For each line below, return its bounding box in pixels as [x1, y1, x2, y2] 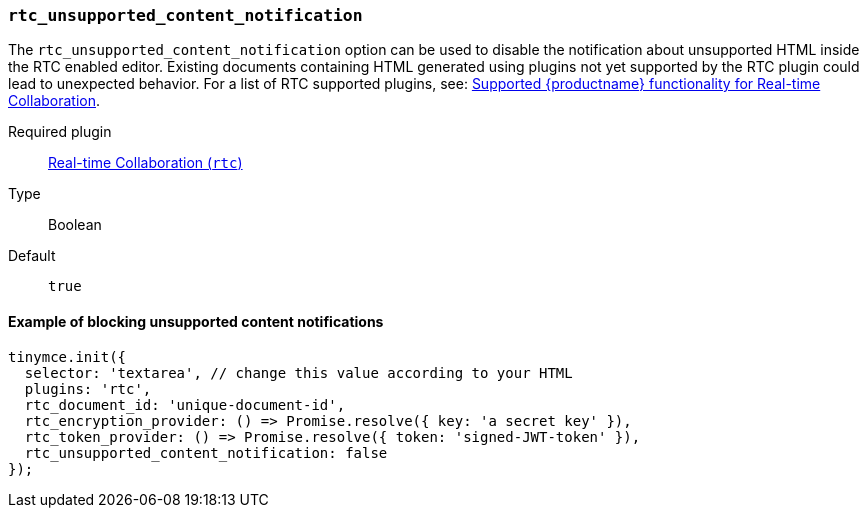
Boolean [48, 216, 102, 234]
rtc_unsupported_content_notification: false [24, 444, 388, 461]
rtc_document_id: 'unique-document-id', [24, 396, 346, 413]
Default [8, 247, 56, 265]
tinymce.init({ [8, 348, 127, 365]
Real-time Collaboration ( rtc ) [48, 154, 243, 172]
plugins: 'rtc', [24, 380, 152, 397]
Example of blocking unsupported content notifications [8, 312, 384, 330]
